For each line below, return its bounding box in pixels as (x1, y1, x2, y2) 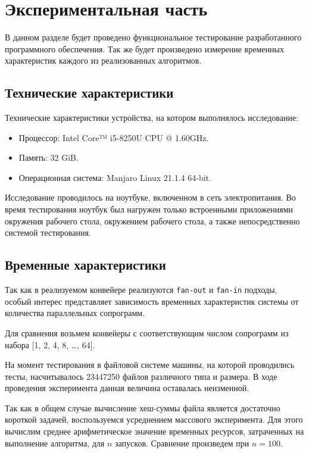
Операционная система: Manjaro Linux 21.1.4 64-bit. (18, 171, 211, 183)
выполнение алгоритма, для (5, 436, 105, 449)
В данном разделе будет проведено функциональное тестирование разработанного (5, 31, 302, 43)
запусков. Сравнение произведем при (115, 436, 249, 449)
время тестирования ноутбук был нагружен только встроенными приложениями (5, 203, 294, 215)
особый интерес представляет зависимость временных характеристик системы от (5, 295, 299, 307)
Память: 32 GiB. (18, 151, 79, 164)
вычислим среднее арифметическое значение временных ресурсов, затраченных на (5, 425, 304, 438)
